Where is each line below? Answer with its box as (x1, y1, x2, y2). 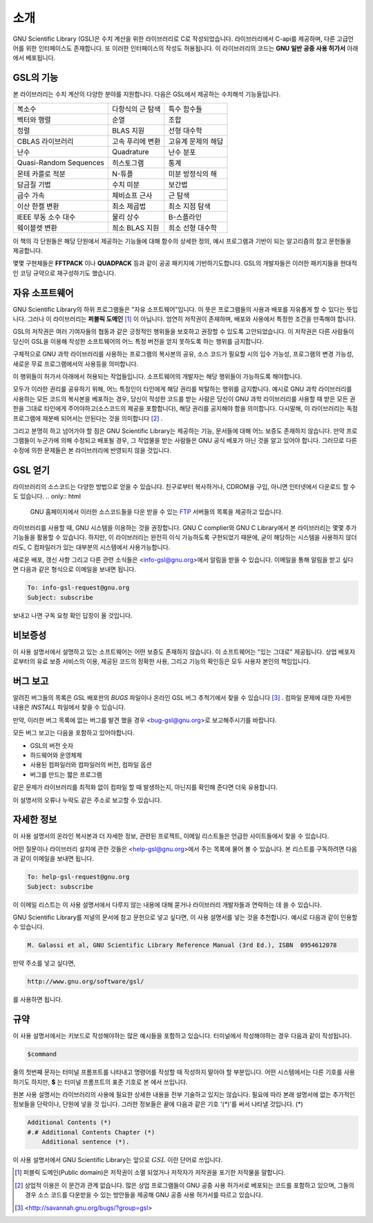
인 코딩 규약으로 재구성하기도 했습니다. (12, 268, 117, 277)
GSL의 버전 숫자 (30, 741, 74, 750)
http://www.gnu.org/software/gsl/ (27, 977, 144, 986)
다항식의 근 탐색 (111, 104, 161, 113)
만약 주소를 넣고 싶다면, (12, 959, 76, 968)
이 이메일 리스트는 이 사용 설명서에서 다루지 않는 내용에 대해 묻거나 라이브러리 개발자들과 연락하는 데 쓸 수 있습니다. (12, 900, 322, 909)
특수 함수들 (168, 104, 203, 113)
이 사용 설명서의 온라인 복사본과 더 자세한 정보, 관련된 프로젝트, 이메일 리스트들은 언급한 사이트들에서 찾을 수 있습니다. (12, 832, 329, 840)
